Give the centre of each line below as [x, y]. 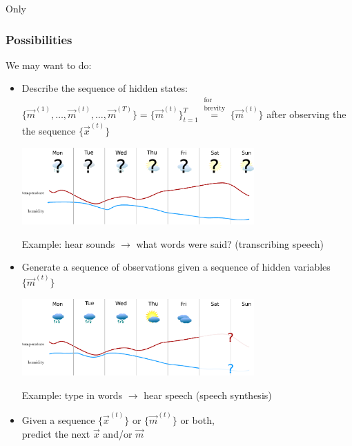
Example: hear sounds [68, 243]
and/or [118, 433]
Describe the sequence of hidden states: [105, 88]
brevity [215, 108]
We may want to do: [49, 65]
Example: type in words [72, 395]
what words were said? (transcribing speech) [230, 243]
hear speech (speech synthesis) [208, 395]
